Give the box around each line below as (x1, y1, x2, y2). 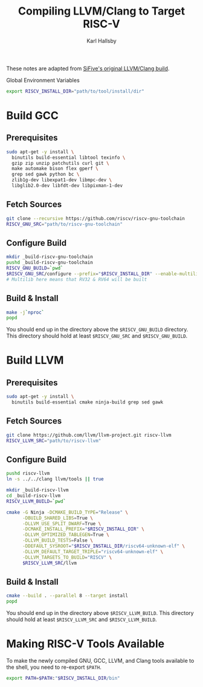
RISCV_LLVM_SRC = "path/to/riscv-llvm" (6, 437, 101, 443)
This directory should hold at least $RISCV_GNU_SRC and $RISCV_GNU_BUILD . (6, 332, 188, 340)
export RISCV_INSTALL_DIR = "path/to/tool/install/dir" (6, 88, 145, 95)
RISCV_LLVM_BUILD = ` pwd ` (6, 498, 66, 504)
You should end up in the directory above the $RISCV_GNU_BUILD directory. (6, 326, 188, 333)
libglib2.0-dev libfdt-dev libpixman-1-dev (11, 183, 123, 189)
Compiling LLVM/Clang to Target (18, 4, 185, 18)
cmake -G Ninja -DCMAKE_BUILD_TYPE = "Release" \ (6, 509, 129, 516)
